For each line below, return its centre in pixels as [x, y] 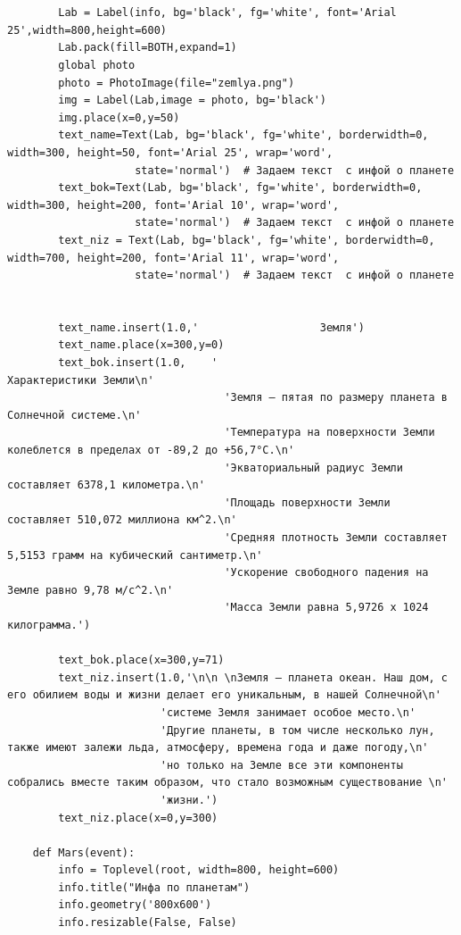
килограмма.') [49, 625]
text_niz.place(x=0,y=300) [138, 818]
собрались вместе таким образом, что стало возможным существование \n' [227, 783]
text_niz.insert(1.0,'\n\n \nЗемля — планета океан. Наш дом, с [253, 677]
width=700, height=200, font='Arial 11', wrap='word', [173, 258]
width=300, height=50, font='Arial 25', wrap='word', [170, 152]
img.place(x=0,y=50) [119, 117]
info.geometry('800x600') [135, 905]
